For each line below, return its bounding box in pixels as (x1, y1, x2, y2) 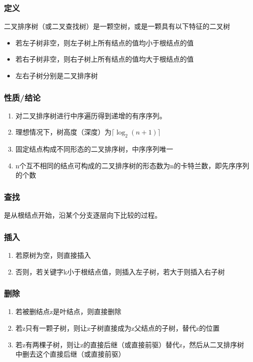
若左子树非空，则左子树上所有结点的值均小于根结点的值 (15, 37, 194, 47)
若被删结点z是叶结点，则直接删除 (15, 306, 122, 317)
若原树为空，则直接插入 (15, 250, 91, 260)
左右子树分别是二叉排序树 (15, 70, 98, 80)
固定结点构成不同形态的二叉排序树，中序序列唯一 (15, 144, 173, 154)
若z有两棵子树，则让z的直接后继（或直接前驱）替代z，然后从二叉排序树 (15, 339, 244, 349)
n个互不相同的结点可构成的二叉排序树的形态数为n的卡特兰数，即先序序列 (15, 160, 250, 170)
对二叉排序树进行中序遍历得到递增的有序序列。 (15, 110, 166, 120)
